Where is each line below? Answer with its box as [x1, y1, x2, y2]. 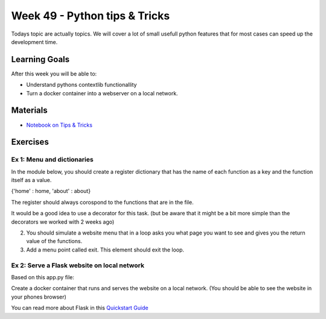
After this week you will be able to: [11, 70, 97, 77]
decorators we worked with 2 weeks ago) [11, 218, 115, 226]
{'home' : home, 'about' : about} [11, 188, 91, 195]
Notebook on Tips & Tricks [26, 121, 93, 128]
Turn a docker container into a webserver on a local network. [26, 89, 178, 96]
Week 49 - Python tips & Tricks [11, 9, 170, 22]
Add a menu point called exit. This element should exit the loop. [26, 246, 184, 253]
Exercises [11, 137, 50, 147]
